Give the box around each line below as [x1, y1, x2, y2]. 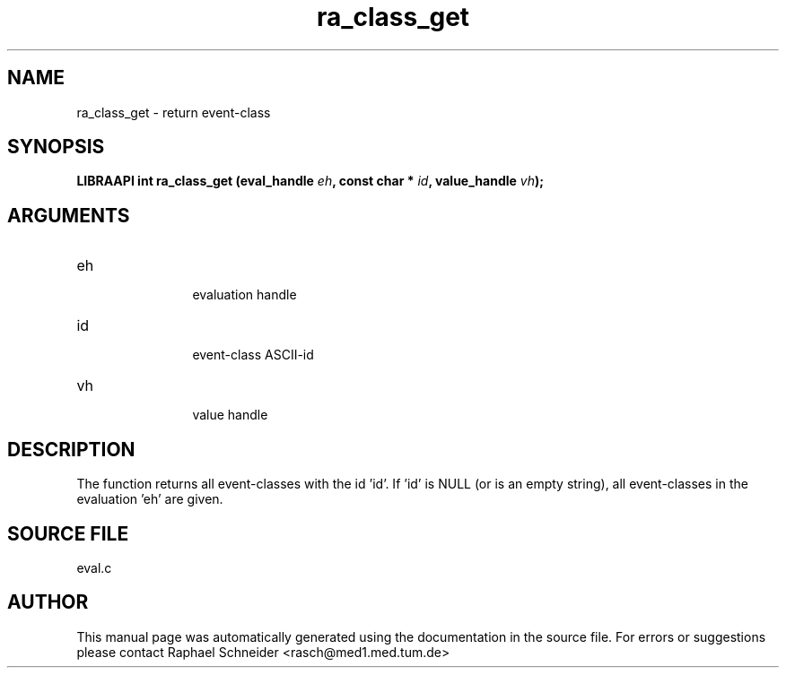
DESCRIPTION [7, 437, 135, 461]
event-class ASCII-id [192, 347, 314, 363]
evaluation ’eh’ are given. [76, 491, 223, 507]
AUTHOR [7, 591, 89, 614]
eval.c [76, 559, 112, 575]
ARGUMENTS [7, 203, 130, 227]
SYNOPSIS [7, 135, 105, 159]
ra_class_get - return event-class [76, 104, 271, 120]
